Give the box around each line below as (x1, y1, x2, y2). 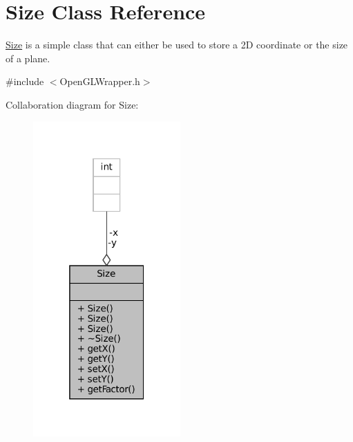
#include (6, 74, 44, 89)
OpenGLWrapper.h (59, 74, 140, 89)
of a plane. (6, 50, 50, 65)
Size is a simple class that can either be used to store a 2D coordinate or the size (6, 37, 348, 52)
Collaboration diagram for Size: (6, 97, 139, 111)
